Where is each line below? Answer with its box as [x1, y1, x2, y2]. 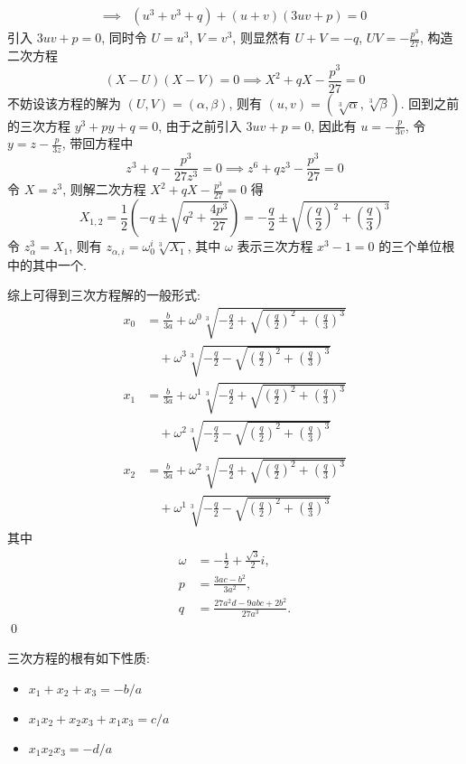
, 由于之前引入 [158, 116, 242, 135]
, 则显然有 [232, 28, 291, 47]
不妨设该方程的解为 [7, 93, 121, 112]
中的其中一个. [7, 255, 87, 274]
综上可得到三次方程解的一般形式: [7, 285, 200, 304]
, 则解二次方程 [62, 180, 146, 199]
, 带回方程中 [61, 134, 134, 153]
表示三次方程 [237, 237, 313, 256]
